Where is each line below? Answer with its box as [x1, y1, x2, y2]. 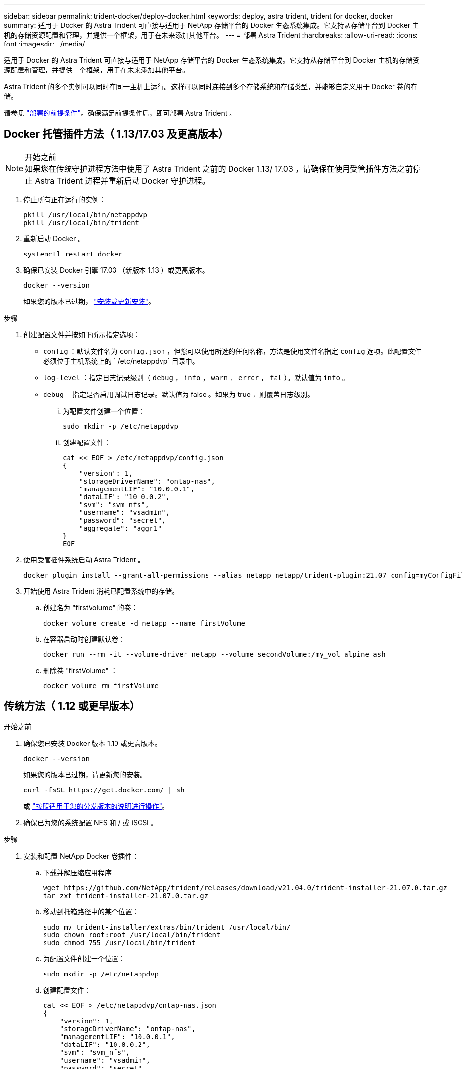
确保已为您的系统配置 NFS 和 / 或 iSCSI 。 [23, 818, 158, 827]
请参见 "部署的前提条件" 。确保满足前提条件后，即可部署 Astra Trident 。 [4, 109, 236, 117]
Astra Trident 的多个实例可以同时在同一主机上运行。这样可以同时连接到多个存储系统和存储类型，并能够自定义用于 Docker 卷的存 [4, 82, 417, 91]
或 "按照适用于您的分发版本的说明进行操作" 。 [23, 801, 169, 810]
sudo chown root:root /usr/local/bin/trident [43, 930, 221, 939]
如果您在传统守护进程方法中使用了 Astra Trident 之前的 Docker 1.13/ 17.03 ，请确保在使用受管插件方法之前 [25, 163, 413, 174]
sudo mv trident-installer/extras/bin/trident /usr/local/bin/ [43, 923, 291, 931]
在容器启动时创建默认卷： [43, 634, 125, 643]
